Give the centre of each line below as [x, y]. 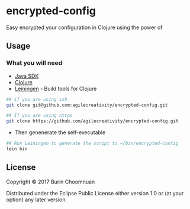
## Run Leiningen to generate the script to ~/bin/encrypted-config [92, 144]
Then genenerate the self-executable [60, 132]
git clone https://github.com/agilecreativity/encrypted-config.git [92, 121]
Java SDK [27, 76]
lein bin [17, 149]
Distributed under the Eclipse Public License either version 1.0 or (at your [95, 193]
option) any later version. [36, 199]
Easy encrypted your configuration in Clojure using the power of [84, 27]
